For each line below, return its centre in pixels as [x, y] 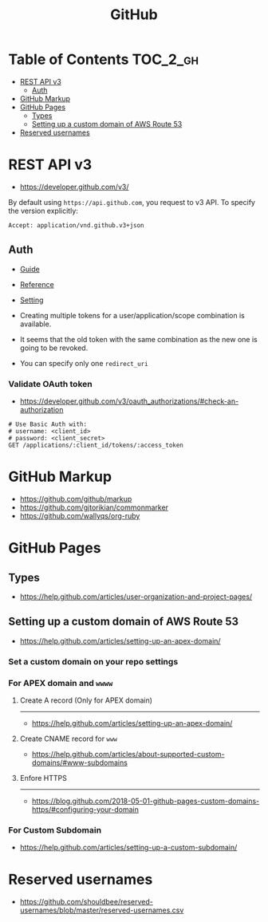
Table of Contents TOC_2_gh [104, 59]
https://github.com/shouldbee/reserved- [86, 902]
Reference [37, 284]
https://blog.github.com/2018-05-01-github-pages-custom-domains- [146, 801]
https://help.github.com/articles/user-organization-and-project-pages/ [136, 597]
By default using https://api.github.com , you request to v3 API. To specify [132, 202]
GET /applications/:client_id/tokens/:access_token [96, 445]
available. [35, 324]
